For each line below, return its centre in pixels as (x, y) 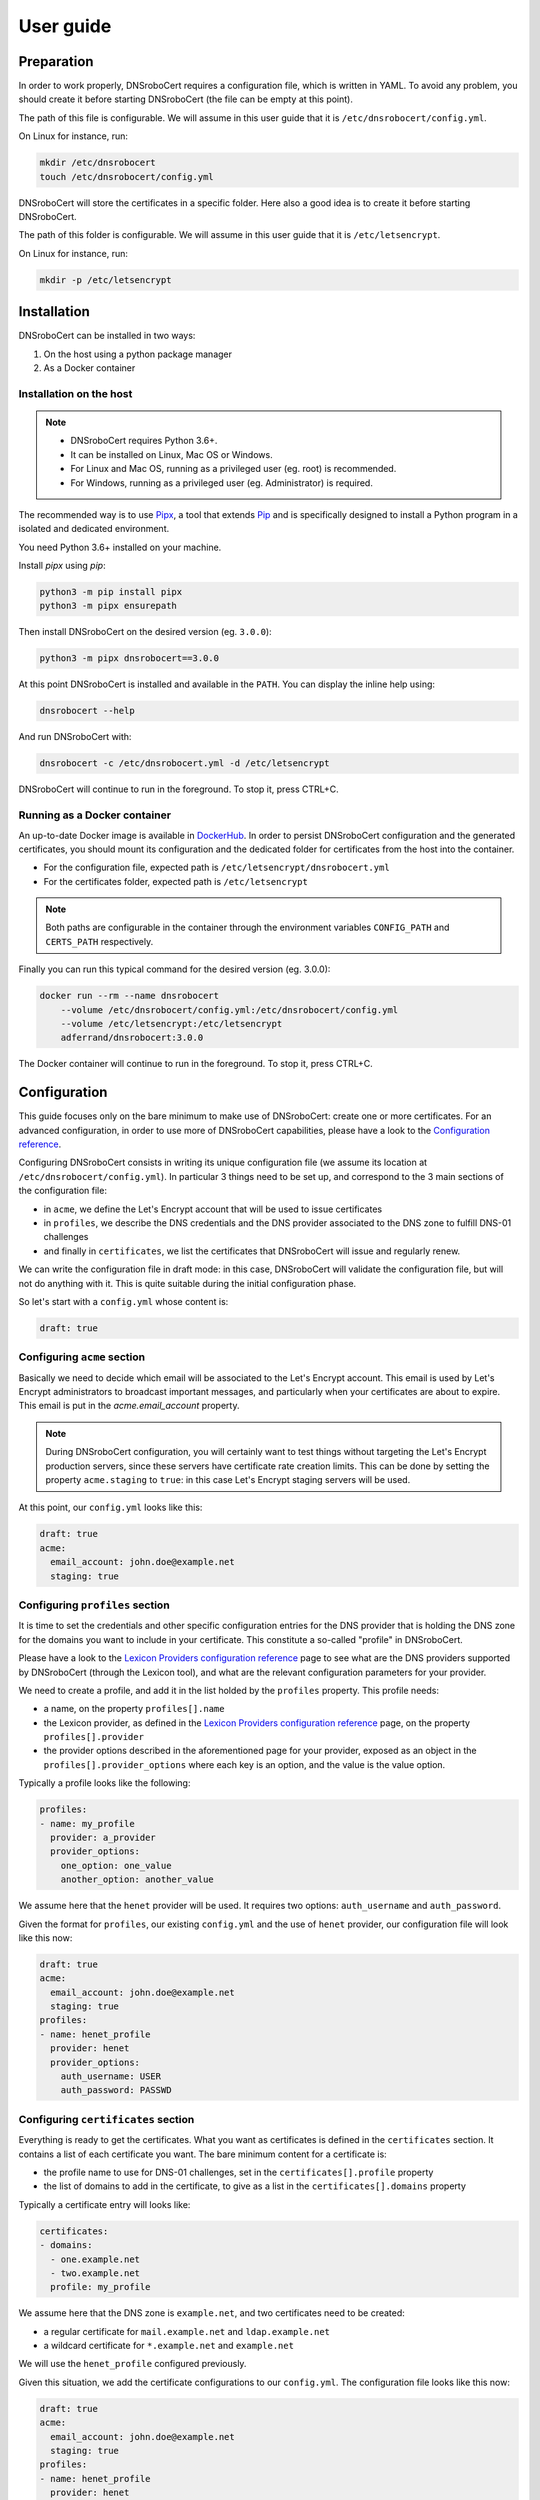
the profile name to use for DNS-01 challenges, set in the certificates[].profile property (238, 2172)
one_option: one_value (116, 1865)
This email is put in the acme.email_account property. (129, 1406)
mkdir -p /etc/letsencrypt (105, 279)
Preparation (56, 61)
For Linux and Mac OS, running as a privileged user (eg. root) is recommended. (233, 469)
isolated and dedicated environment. (94, 529)
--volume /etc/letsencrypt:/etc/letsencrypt (171, 1024)
